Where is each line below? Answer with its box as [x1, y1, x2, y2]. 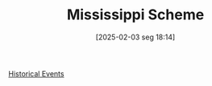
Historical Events [8, 68, 64, 78]
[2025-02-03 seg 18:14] [95, 32, 176, 42]
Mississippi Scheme [66, 6, 205, 24]
